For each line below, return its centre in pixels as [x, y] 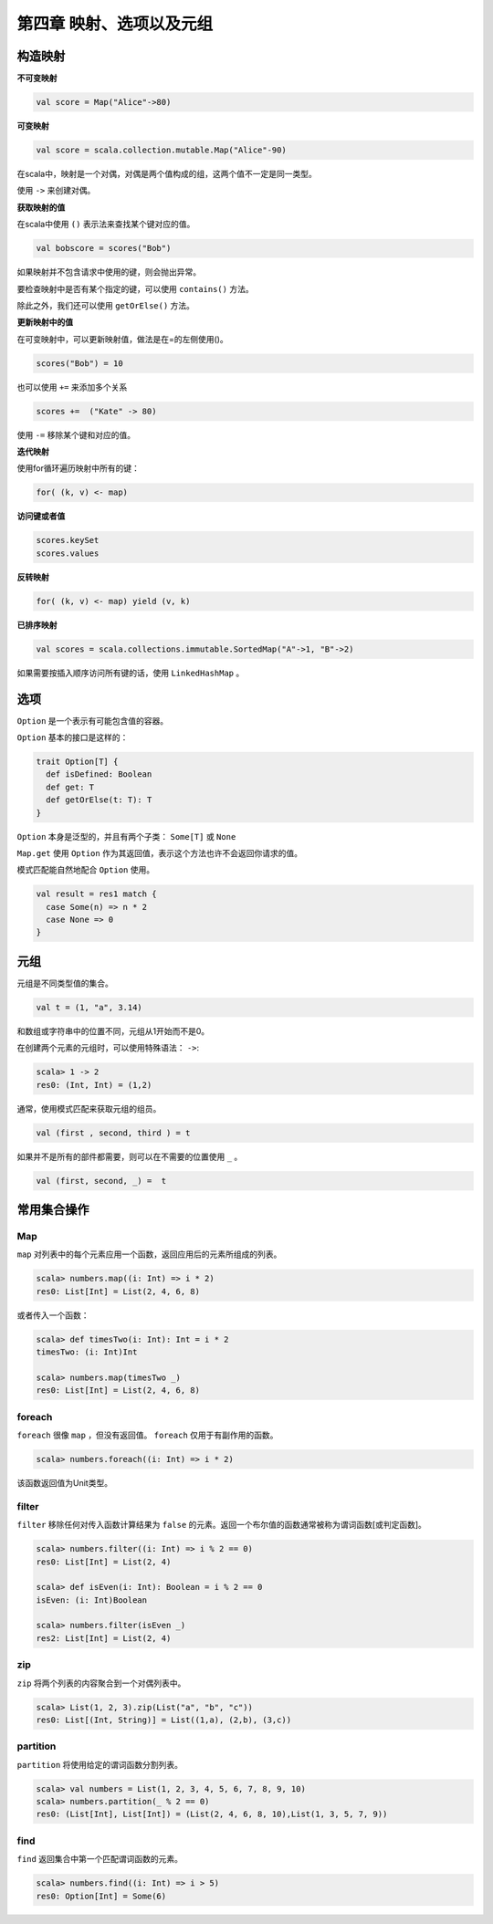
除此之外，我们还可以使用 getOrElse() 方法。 [106, 305]
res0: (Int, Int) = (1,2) [94, 1085]
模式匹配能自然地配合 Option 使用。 [86, 870]
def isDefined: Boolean [99, 774]
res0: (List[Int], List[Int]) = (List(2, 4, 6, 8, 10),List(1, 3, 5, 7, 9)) [212, 1814]
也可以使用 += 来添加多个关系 [72, 387]
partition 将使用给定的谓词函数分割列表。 [100, 1764]
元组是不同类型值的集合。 [65, 983]
